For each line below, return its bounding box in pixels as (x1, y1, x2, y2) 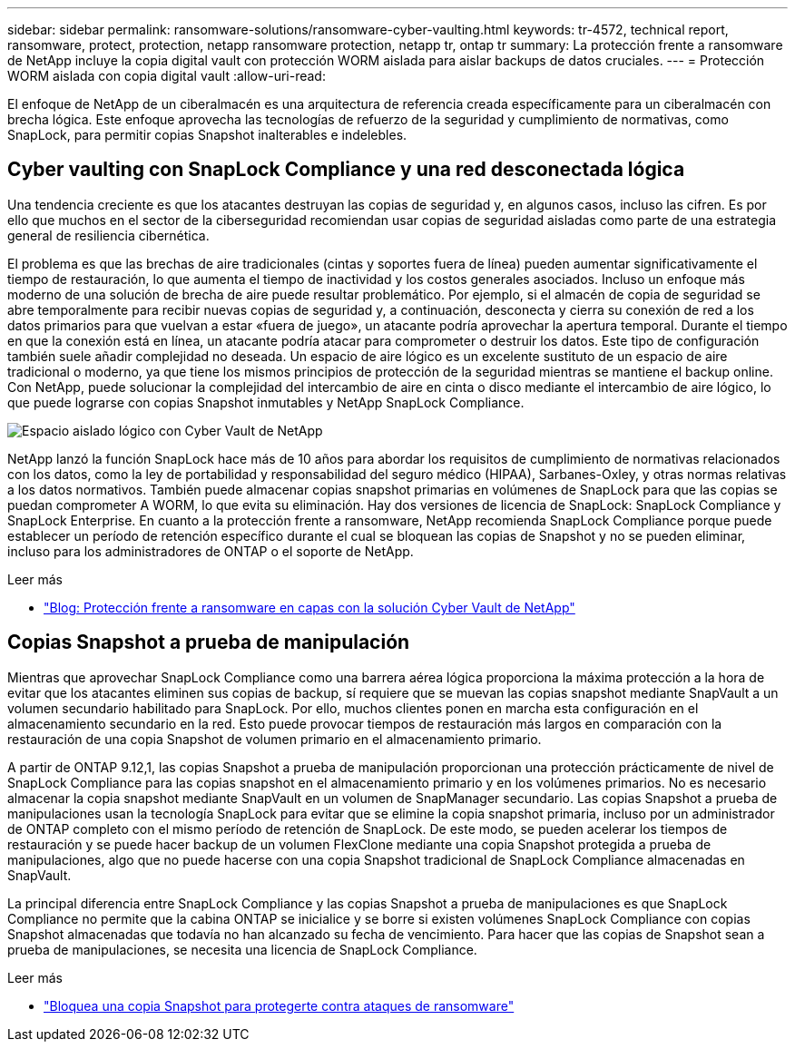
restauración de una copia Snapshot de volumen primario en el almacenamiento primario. (7, 730, 542, 747)
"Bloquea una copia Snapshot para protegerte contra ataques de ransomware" (44, 997, 515, 1014)
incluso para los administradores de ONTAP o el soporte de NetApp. (7, 543, 414, 559)
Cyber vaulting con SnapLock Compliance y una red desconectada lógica (7, 158, 685, 181)
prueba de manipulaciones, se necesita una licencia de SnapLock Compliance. (7, 941, 477, 957)
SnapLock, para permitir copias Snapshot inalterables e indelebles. (7, 127, 407, 142)
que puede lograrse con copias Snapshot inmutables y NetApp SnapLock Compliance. (7, 394, 525, 410)
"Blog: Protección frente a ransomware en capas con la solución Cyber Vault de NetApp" (44, 599, 575, 615)
